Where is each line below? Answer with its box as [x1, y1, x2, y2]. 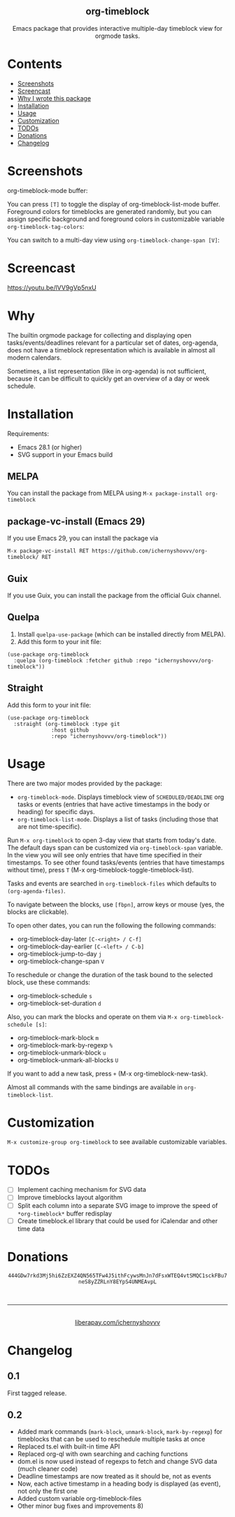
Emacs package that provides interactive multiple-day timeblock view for [12, 24, 223, 32]
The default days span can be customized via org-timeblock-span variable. [7, 843, 223, 852]
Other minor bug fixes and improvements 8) [17, 1502, 144, 1510]
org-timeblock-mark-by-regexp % [17, 1041, 113, 1049]
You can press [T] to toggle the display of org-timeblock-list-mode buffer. [7, 199, 220, 208]
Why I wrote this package [17, 94, 92, 102]
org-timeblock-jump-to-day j [17, 949, 102, 957]
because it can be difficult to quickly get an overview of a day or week [7, 374, 210, 383]
